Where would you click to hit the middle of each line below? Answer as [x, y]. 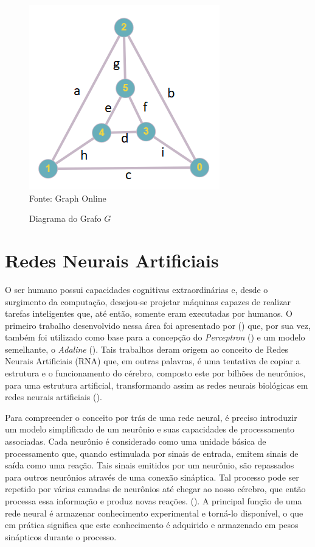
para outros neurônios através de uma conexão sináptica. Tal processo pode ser [152, 477]
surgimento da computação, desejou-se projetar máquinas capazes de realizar [148, 301]
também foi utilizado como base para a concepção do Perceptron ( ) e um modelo [155, 337]
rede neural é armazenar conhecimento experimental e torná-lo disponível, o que [154, 513]
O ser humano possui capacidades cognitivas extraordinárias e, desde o [137, 289]
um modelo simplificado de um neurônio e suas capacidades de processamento [150, 429]
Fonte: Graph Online [68, 198]
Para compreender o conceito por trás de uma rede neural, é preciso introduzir [151, 417]
